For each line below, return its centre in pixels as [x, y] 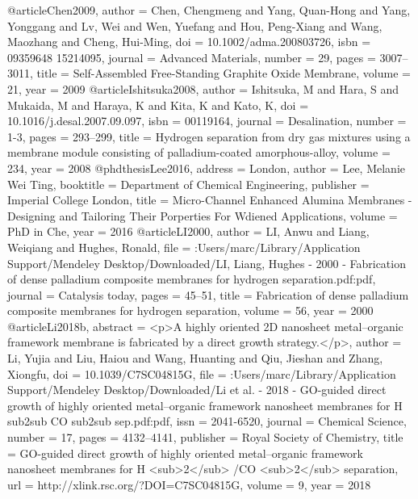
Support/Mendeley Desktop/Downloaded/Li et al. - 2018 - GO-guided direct [197, 390]
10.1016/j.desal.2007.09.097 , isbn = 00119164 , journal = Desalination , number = [207, 121]
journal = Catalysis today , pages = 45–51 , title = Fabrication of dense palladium [208, 294]
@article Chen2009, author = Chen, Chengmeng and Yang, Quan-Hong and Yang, [209, 10]
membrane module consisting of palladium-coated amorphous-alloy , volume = [199, 152]
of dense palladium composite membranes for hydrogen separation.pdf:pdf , [192, 279]
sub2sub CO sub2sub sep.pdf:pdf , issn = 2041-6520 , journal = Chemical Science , [207, 421]
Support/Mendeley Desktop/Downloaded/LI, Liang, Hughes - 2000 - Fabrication [207, 263]
